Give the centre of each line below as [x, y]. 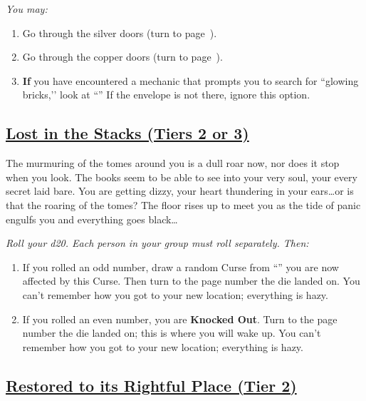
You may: [27, 9]
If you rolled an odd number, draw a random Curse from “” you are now [181, 267]
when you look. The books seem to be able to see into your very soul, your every [182, 177]
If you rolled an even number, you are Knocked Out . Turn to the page [180, 319]
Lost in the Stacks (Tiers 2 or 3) [127, 133]
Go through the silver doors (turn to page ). [120, 32]
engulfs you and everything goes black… [92, 219]
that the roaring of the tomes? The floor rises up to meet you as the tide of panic [183, 204]
